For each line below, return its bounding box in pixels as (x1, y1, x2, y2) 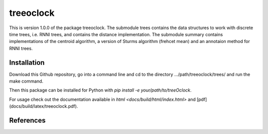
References (9, 116, 46, 125)
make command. (9, 78, 44, 84)
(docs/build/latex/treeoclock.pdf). (9, 103, 78, 109)
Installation (9, 58, 45, 67)
